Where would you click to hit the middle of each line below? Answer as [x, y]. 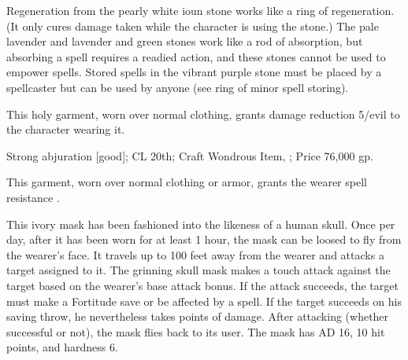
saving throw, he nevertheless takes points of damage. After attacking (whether [198, 316]
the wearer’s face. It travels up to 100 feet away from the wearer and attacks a [195, 254]
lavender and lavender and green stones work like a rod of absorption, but [185, 41]
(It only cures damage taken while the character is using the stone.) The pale [193, 26]
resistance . [33, 197]
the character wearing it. [66, 129]
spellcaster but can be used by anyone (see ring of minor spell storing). [178, 87]
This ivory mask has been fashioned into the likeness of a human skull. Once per [201, 224]
